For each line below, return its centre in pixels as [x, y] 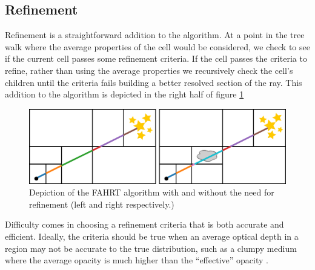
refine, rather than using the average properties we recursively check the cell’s [149, 70]
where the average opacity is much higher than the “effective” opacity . [137, 260]
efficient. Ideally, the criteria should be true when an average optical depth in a [152, 236]
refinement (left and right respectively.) [102, 204]
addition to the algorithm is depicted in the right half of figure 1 [124, 94]
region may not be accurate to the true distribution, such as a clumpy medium [151, 248]
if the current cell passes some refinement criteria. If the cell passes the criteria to [156, 58]
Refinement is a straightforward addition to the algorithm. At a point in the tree [155, 35]
